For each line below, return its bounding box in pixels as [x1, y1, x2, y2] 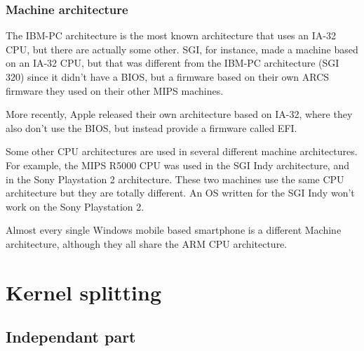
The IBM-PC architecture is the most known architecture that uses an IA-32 [6, 28, 336, 43]
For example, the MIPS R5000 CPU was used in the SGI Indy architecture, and [6, 157, 349, 172]
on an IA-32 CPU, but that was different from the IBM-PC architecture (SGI [6, 55, 339, 70]
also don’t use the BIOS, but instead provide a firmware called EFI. [6, 120, 297, 135]
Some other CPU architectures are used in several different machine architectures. [6, 144, 358, 159]
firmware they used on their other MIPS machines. [6, 83, 224, 98]
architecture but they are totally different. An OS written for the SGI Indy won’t [6, 185, 355, 200]
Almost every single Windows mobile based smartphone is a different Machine [6, 223, 342, 237]
